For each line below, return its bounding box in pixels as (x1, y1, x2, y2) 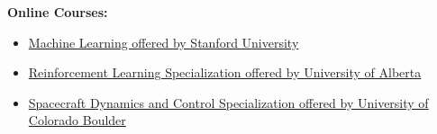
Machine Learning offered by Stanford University (28, 32, 299, 51)
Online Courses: (7, 3, 108, 21)
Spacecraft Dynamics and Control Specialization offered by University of (28, 93, 429, 112)
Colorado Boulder (28, 111, 126, 130)
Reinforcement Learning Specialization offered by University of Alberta (28, 63, 422, 82)
